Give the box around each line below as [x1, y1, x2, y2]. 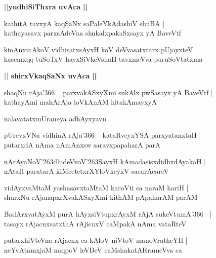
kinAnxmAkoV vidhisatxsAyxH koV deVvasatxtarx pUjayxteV [4, 44, 193, 54]
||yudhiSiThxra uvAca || [4, 1, 88, 11]
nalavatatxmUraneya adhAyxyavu [4, 113, 106, 123]
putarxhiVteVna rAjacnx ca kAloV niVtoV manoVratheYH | [4, 235, 188, 245]
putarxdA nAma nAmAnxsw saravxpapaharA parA [4, 139, 161, 149]
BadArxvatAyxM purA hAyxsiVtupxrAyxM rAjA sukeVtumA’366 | [4, 208, 212, 219]
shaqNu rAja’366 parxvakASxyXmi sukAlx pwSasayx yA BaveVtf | [4, 87, 213, 97]
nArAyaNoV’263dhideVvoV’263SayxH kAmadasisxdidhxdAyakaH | [4, 156, 206, 166]
